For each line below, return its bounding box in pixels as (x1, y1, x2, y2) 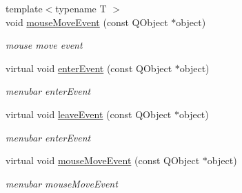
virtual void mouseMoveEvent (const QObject (6, 153, 200, 168)
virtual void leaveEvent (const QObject (6, 106, 172, 121)
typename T (55, 1, 107, 15)
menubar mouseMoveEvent (6, 176, 118, 190)
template (6, 1, 43, 15)
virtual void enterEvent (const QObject (6, 60, 172, 75)
